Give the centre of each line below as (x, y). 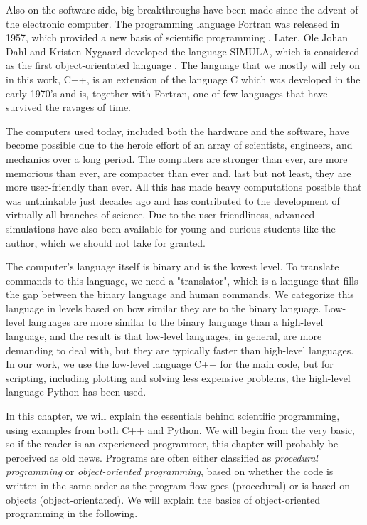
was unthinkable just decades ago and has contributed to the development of (173, 200)
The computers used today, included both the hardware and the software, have (177, 131)
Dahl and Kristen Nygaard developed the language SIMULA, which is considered (183, 51)
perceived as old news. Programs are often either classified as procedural (162, 457)
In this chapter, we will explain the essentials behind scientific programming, (173, 416)
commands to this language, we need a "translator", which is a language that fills (182, 280)
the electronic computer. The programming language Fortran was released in (173, 23)
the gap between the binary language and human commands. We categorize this (180, 294)
